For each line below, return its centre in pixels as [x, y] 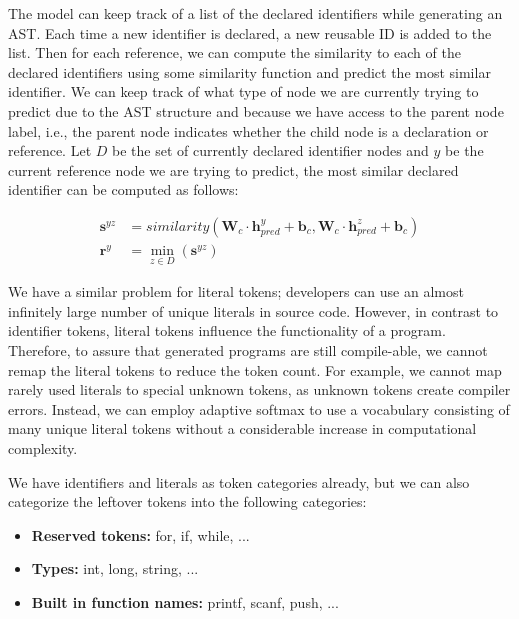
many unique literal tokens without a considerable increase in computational [242, 428]
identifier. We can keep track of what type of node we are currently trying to [243, 91]
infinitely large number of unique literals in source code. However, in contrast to [253, 310]
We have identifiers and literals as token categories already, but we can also [239, 481]
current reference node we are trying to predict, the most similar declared [233, 169]
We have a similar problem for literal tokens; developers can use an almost [236, 291]
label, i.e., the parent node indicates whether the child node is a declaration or [248, 130]
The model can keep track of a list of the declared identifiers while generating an [255, 13]
